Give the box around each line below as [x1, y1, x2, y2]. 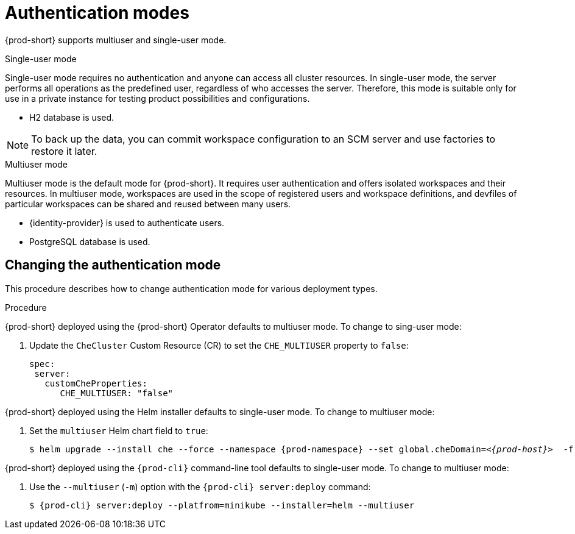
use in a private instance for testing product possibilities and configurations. [5, 93, 310, 104]
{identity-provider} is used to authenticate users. [29, 217, 225, 228]
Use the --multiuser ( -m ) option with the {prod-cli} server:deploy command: [29, 481, 371, 492]
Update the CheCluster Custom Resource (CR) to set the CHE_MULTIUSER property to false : [29, 340, 409, 351]
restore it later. [31, 144, 97, 157]
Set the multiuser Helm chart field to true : [29, 425, 208, 436]
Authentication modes [5, 2, 189, 23]
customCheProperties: [44, 378, 147, 388]
